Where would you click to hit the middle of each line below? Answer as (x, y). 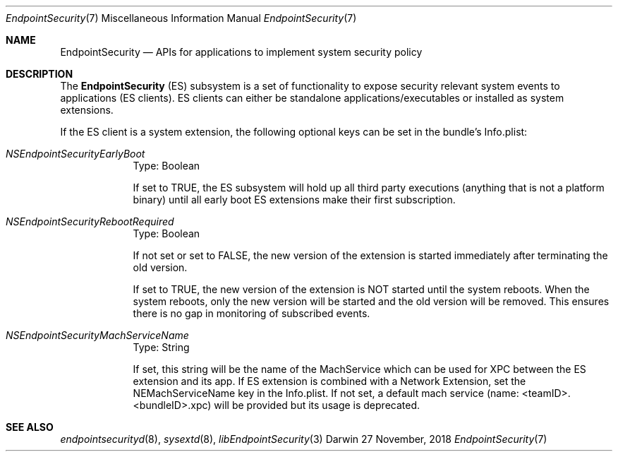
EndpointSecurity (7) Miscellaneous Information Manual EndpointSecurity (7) (181, 18)
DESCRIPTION (40, 74)
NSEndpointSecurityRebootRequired (90, 221)
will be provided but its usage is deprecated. (317, 405)
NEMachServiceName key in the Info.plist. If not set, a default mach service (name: (326, 393)
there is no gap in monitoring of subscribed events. (252, 313)
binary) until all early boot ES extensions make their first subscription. (294, 200)
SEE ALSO (30, 427)
